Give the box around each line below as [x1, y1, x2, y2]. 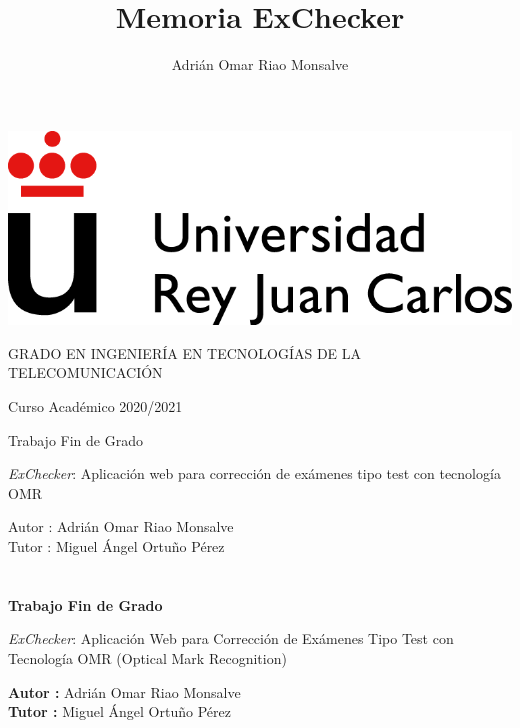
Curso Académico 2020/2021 [8, 396, 183, 417]
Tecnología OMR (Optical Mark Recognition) [8, 648, 287, 668]
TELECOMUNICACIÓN [8, 362, 163, 383]
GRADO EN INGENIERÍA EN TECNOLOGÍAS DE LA [8, 342, 362, 363]
